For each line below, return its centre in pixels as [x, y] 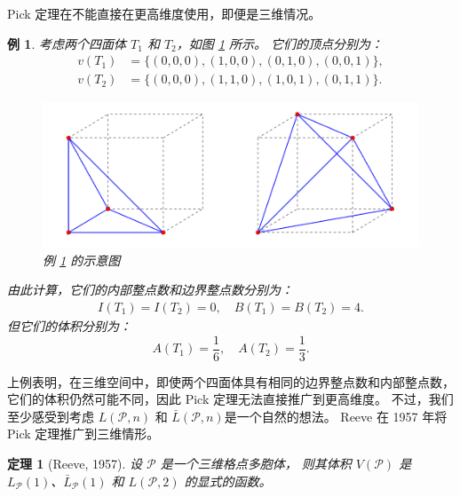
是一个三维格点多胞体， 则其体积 [256, 464]
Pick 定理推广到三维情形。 [83, 434]
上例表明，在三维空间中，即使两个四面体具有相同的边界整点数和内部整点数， [231, 381]
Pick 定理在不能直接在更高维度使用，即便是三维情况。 [164, 13]
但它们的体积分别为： [69, 326]
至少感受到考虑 [51, 416]
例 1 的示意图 [82, 260]
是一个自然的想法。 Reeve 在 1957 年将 [336, 416]
